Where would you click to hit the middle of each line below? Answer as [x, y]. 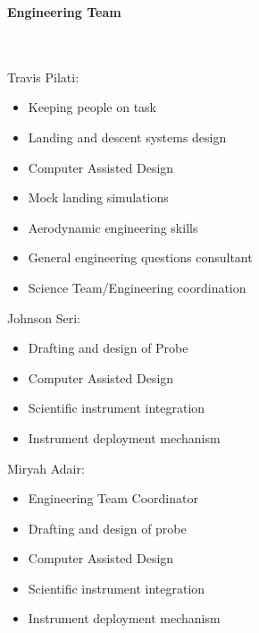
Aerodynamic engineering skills [113, 227]
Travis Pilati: [43, 77]
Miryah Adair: [46, 468]
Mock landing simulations [98, 197]
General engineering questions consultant [140, 257]
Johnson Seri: [44, 317]
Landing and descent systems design [127, 137]
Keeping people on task [92, 107]
